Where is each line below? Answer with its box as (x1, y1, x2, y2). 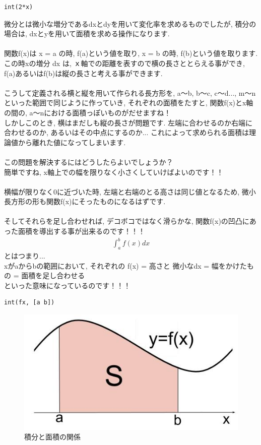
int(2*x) (4, 4, 33, 11)
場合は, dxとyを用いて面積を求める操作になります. (4, 28, 170, 39)
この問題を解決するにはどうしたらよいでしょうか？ (4, 156, 173, 167)
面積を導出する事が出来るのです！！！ (18, 226, 145, 236)
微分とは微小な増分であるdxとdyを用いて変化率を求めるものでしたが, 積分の (4, 18, 256, 29)
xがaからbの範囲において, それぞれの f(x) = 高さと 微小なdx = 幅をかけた (4, 260, 247, 271)
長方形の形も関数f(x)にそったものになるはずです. (4, 196, 166, 207)
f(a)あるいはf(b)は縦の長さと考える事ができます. (4, 68, 163, 78)
